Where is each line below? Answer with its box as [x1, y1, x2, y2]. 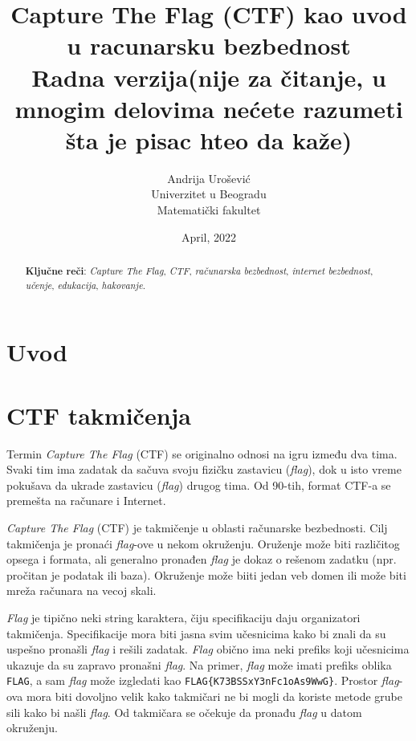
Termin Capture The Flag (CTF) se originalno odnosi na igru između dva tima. [6, 445, 398, 462]
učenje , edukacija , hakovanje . [25, 278, 145, 291]
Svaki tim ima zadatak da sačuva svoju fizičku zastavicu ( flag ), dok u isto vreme [6, 461, 402, 478]
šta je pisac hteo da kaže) [65, 123, 353, 156]
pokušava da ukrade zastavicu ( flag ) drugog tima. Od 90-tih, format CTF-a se [6, 476, 391, 493]
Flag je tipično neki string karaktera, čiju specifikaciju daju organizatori [6, 609, 361, 626]
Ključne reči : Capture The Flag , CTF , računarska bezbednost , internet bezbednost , [25, 264, 373, 279]
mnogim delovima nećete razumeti [14, 92, 403, 124]
